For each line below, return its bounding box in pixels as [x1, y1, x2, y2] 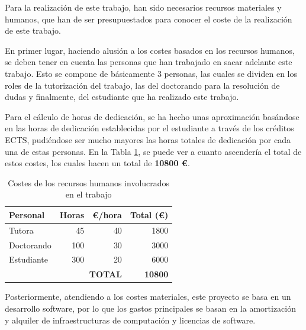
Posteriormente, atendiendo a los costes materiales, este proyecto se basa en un [5, 290, 291, 303]
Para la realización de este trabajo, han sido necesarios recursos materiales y [5, 1, 282, 13]
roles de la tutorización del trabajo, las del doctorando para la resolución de [5, 79, 280, 91]
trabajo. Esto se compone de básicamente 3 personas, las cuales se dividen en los [5, 67, 298, 79]
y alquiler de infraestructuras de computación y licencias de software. [5, 313, 256, 326]
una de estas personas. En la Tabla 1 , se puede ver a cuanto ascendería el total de [5, 145, 302, 157]
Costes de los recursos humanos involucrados [8, 176, 170, 189]
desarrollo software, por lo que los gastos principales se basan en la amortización [5, 302, 296, 314]
